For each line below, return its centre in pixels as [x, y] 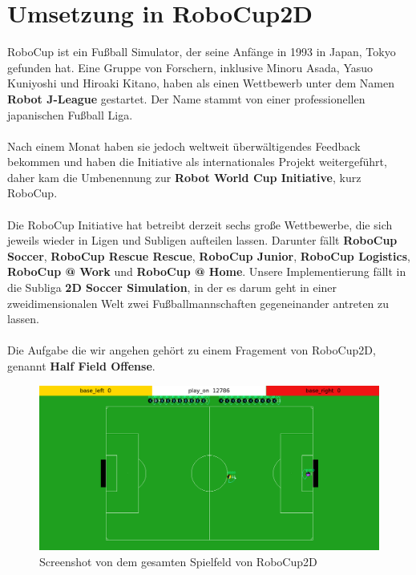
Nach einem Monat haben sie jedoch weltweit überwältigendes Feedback [184, 146]
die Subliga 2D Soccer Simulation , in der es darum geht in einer [172, 287]
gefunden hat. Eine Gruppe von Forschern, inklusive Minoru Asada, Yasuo [190, 67]
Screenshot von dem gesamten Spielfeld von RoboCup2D [178, 561]
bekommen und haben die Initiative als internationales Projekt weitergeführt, [197, 162]
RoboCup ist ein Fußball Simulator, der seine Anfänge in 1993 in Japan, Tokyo [202, 52]
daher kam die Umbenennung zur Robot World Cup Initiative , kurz [184, 177]
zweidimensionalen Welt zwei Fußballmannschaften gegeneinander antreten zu [198, 303]
